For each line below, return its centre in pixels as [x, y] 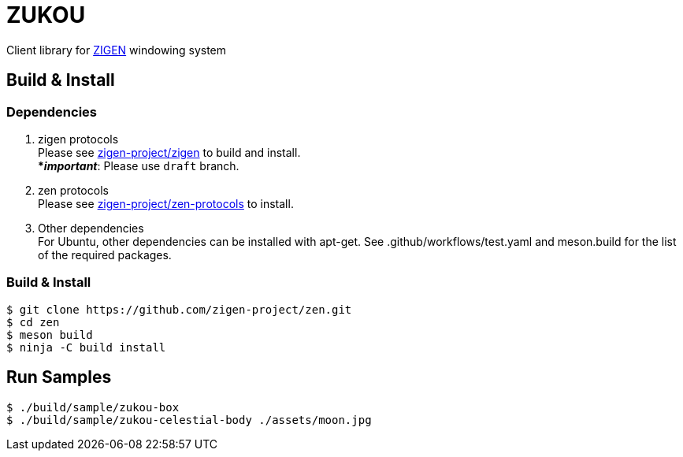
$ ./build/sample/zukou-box [93, 407]
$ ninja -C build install [86, 347]
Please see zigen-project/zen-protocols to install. [166, 203]
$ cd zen [33, 322]
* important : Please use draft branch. [139, 165]
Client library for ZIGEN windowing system [117, 50]
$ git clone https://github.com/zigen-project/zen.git [179, 309]
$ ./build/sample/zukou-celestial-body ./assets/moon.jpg [189, 420]
